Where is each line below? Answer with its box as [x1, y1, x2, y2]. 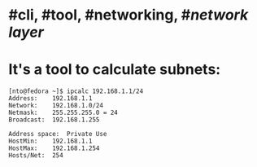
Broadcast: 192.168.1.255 [8, 116, 100, 124]
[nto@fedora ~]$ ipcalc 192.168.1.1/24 [8, 87, 144, 95]
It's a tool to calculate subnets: [8, 60, 221, 79]
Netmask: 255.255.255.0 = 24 [8, 108, 118, 117]
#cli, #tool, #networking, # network [8, 6, 249, 24]
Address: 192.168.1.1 [8, 94, 93, 103]
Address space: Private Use [8, 130, 107, 138]
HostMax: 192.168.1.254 [8, 144, 100, 152]
